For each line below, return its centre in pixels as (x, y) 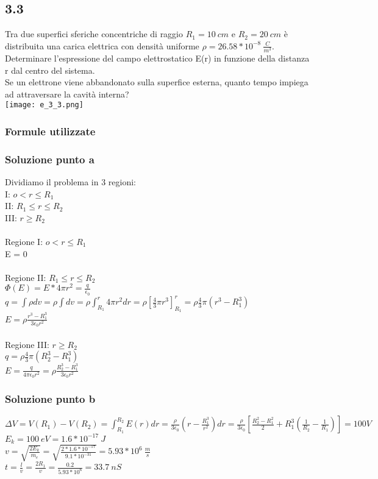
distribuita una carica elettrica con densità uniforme (102, 45)
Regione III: (27, 344)
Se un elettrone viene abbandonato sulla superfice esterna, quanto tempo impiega (157, 82)
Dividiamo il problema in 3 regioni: (70, 182)
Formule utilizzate (50, 131)
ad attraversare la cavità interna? (67, 94)
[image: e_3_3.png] (44, 105)
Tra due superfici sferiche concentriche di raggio (94, 34)
